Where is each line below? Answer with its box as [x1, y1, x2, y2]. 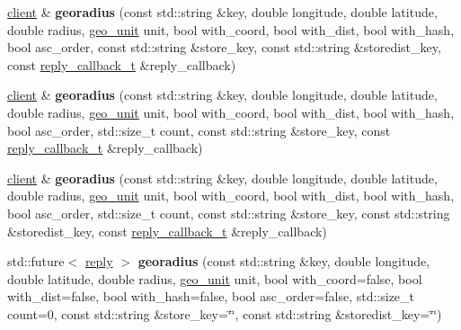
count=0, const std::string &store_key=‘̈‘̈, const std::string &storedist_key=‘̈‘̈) [7, 304, 442, 323]
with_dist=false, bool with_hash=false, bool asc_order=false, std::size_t [7, 287, 415, 306]
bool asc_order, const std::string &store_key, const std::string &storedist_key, [7, 38, 441, 57]
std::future [7, 252, 65, 271]
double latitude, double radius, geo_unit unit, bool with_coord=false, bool [7, 269, 422, 288]
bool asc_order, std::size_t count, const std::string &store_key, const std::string [7, 203, 450, 222]
